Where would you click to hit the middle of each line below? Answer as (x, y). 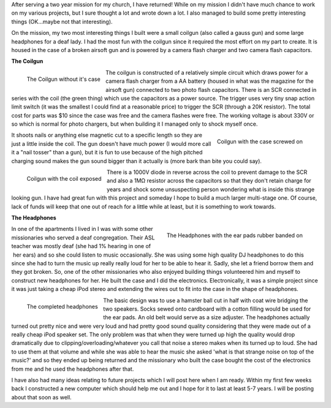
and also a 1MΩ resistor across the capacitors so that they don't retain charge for (209, 181)
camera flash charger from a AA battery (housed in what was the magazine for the (209, 81)
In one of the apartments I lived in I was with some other (82, 229)
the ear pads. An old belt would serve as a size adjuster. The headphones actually (207, 317)
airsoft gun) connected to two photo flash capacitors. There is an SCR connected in (211, 89)
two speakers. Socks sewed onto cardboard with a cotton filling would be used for (207, 309)
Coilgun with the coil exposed (64, 178)
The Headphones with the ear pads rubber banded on (234, 235)
